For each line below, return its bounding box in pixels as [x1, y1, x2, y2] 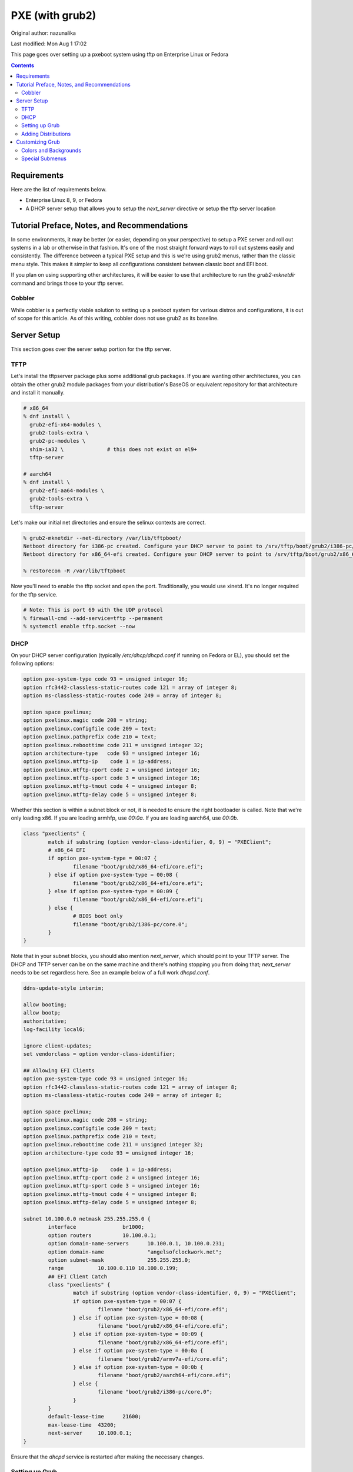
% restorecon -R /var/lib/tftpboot [23, 568, 126, 574]
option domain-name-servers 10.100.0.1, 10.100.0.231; [48, 1240, 225, 1247]
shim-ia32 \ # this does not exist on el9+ [29, 446, 197, 453]
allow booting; [23, 1001, 67, 1008]
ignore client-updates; [23, 1042, 92, 1049]
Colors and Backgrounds [21, 147, 82, 154]
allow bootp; [23, 1010, 61, 1016]
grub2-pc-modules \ [29, 437, 86, 445]
